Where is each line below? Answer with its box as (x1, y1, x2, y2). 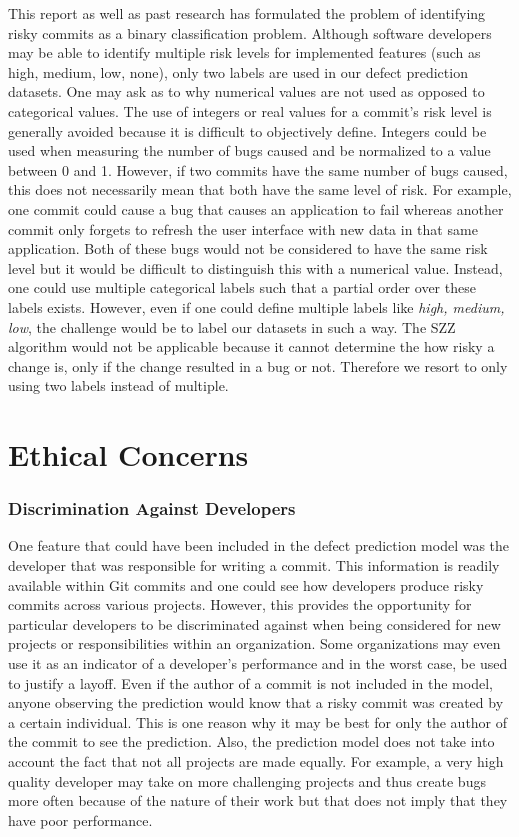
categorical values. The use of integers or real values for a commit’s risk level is (8, 100, 492, 121)
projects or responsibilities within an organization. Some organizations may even (8, 633, 501, 654)
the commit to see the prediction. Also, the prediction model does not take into (8, 731, 495, 752)
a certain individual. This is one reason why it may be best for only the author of (8, 711, 508, 732)
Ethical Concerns (8, 434, 249, 475)
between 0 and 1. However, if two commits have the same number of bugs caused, (8, 159, 508, 180)
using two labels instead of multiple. (8, 375, 229, 396)
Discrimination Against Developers (8, 496, 296, 521)
